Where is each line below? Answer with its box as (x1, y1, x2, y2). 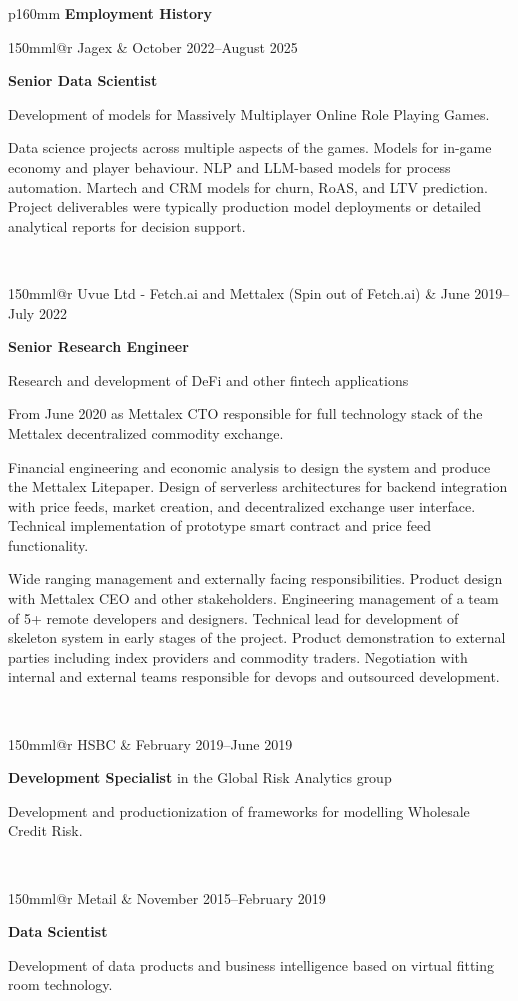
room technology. (8, 974, 113, 995)
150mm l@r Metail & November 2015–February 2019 (8, 887, 326, 908)
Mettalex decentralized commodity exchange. (8, 422, 284, 443)
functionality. (8, 534, 89, 555)
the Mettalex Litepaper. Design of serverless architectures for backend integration (8, 476, 508, 497)
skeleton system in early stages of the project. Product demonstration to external (8, 627, 506, 648)
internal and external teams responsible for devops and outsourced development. (8, 666, 500, 687)
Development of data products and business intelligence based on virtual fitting (8, 954, 495, 975)
